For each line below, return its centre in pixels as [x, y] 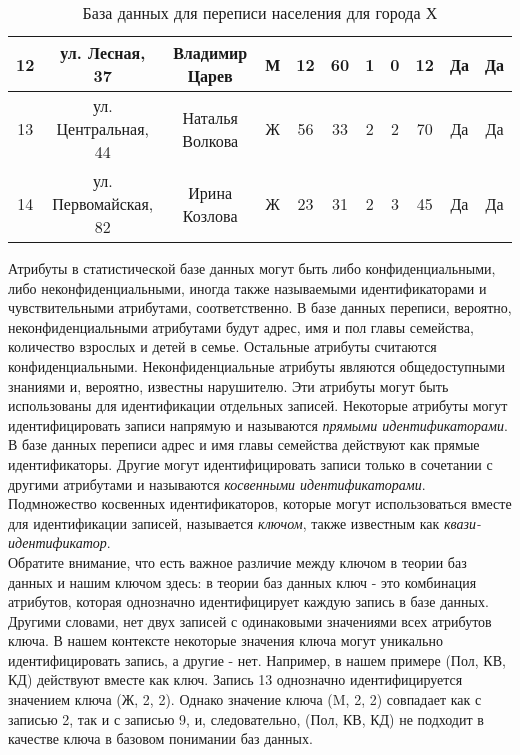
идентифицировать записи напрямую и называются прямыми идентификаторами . [258, 424]
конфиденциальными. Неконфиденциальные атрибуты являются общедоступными [257, 365]
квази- [463, 522]
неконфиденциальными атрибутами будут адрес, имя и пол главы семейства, [241, 326]
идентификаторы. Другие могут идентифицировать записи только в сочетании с [250, 463]
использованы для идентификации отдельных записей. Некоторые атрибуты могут [258, 405]
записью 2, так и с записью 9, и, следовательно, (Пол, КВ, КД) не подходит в [246, 718]
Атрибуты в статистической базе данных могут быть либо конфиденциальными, [252, 268]
